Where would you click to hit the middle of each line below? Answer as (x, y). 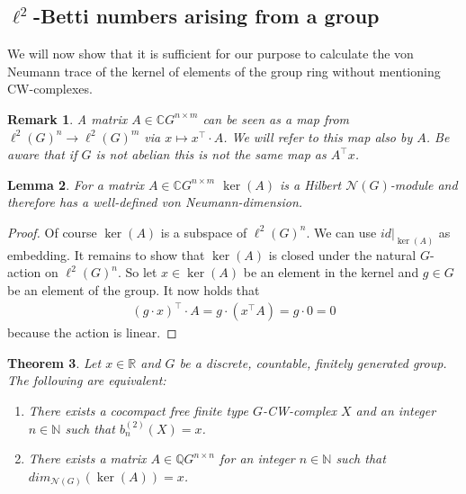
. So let (137, 272)
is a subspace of (204, 232)
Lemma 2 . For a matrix (76, 184)
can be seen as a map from (276, 118)
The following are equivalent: (87, 380)
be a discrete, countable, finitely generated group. (313, 362)
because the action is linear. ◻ (92, 332)
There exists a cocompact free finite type (138, 410)
